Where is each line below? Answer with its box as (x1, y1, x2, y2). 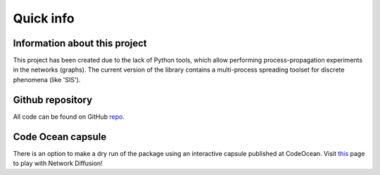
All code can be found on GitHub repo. (13, 112, 125, 121)
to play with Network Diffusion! (13, 159, 103, 168)
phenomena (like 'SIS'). (13, 75, 81, 84)
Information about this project (13, 37, 147, 49)
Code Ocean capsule (13, 131, 107, 143)
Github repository (13, 93, 93, 105)
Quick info (13, 11, 75, 26)
